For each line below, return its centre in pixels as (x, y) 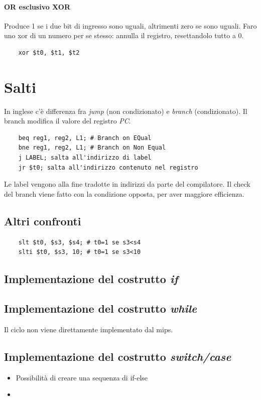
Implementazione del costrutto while (101, 308)
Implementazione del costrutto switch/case (118, 356)
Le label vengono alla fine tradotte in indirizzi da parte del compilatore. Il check (127, 184)
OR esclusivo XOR (37, 6)
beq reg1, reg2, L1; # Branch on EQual (85, 138)
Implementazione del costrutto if (91, 279)
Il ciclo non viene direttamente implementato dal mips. (89, 329)
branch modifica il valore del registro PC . (68, 121)
